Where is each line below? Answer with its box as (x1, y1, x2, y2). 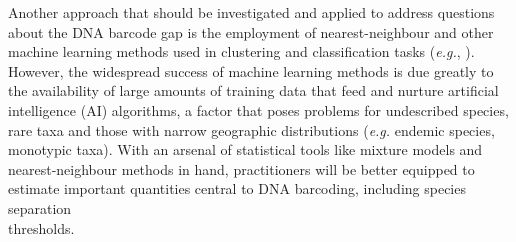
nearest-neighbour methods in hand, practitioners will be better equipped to (8, 158, 475, 179)
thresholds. (8, 217, 75, 238)
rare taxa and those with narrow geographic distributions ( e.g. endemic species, (8, 119, 495, 140)
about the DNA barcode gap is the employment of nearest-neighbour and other (8, 21, 494, 42)
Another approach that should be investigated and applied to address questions (8, 2, 495, 22)
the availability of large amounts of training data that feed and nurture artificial (8, 80, 499, 101)
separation (8, 197, 72, 218)
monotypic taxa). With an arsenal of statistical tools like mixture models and (8, 139, 483, 160)
